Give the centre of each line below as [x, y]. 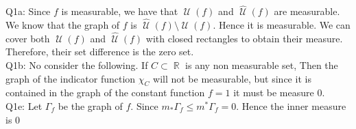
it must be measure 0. [279, 92]
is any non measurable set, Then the [262, 65]
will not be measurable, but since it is [232, 78]
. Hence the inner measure [291, 106]
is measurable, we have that [120, 11]
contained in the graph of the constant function [105, 92]
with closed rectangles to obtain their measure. [244, 38]
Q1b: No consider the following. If [77, 65]
